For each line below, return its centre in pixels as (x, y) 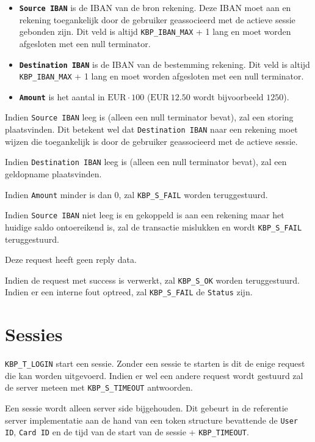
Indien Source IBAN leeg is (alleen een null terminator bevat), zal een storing (149, 117)
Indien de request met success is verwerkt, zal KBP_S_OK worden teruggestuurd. (152, 280)
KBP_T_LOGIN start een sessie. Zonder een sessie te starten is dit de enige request (155, 363)
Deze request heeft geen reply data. (71, 260)
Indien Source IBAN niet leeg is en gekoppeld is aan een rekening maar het (145, 215)
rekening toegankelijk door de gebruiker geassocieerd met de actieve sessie (157, 19)
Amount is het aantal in (62, 96)
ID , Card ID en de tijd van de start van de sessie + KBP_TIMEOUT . (127, 432)
